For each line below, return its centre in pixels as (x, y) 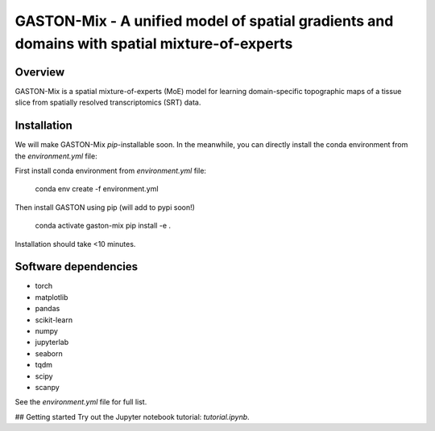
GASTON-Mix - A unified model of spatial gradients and (204, 21)
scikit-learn (54, 320)
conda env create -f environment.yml (97, 189)
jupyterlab (52, 343)
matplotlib (52, 297)
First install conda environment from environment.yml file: (111, 170)
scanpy (47, 387)
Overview (40, 72)
